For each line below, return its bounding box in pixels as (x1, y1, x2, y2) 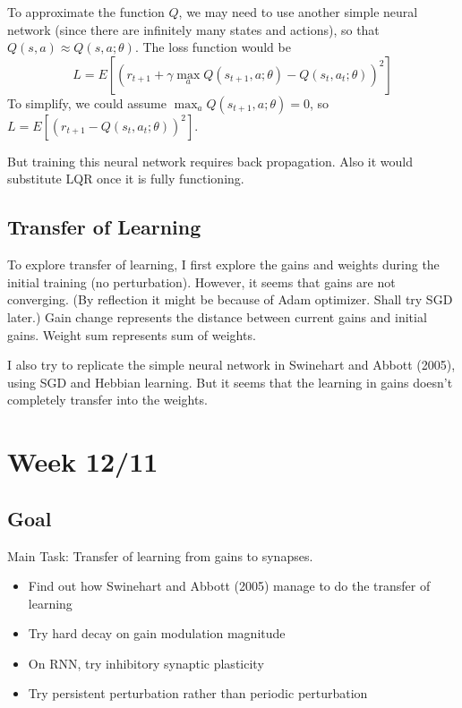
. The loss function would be (134, 38, 291, 56)
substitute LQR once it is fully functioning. (7, 169, 244, 188)
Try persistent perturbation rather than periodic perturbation (28, 684, 368, 703)
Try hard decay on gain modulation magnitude (28, 624, 286, 643)
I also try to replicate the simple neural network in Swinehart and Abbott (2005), (7, 355, 456, 374)
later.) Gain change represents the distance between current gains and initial (7, 307, 427, 326)
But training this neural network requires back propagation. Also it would (7, 151, 413, 170)
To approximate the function (7, 3, 165, 21)
